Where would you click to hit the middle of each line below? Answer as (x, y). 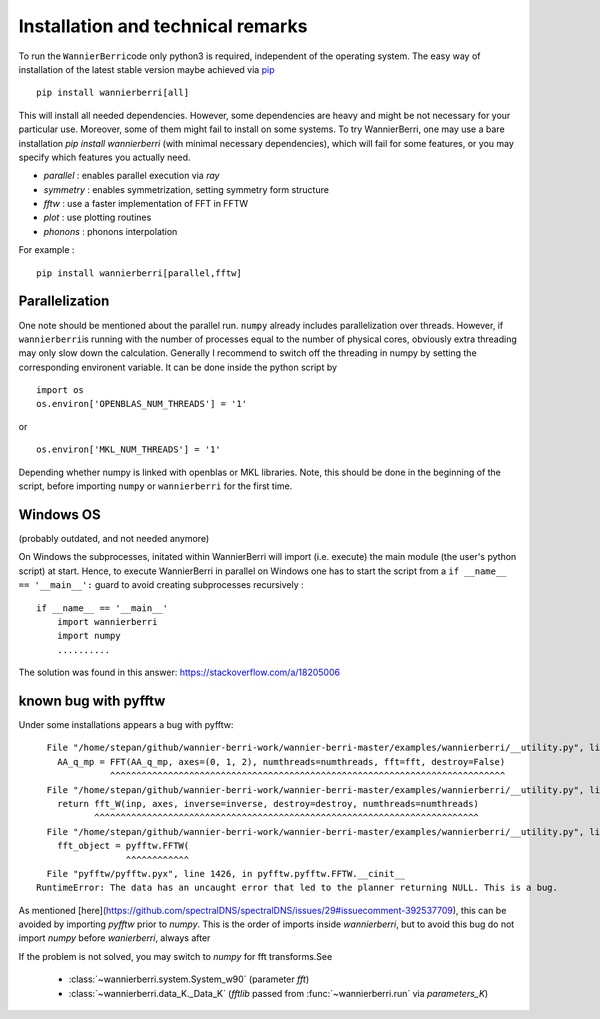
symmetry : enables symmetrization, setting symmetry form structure (186, 189)
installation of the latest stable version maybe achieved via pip (146, 69)
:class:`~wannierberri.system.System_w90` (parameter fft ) (189, 979)
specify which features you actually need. (104, 157)
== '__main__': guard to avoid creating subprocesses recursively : (161, 585)
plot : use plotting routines (97, 217)
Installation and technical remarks (163, 26)
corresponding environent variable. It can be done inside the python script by (178, 367)
